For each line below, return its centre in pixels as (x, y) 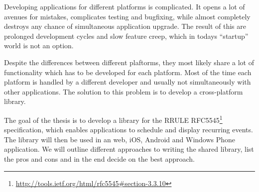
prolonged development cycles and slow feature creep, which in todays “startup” (126, 36)
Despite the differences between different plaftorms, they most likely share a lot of (129, 62)
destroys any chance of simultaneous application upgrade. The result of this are (125, 26)
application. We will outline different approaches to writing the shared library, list (129, 149)
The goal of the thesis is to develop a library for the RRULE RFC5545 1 (113, 119)
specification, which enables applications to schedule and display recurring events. (129, 130)
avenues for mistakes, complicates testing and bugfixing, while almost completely (127, 16)
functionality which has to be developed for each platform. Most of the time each (128, 72)
